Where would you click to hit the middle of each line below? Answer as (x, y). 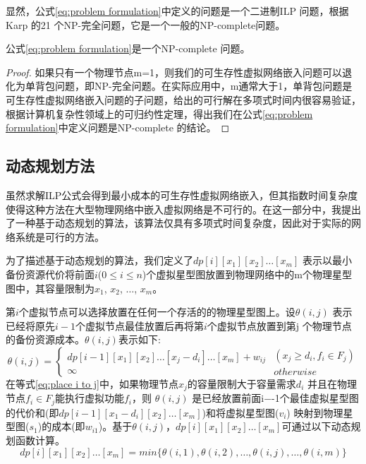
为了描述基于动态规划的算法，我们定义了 (99, 260)
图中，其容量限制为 (50, 288)
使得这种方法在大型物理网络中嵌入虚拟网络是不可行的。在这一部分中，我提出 (183, 209)
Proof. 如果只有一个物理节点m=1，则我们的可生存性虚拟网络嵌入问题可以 (174, 72)
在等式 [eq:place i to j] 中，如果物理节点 (92, 383)
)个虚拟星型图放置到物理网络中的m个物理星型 (247, 274)
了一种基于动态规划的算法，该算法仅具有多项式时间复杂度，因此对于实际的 (178, 223)
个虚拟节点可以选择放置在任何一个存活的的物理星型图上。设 (157, 312)
